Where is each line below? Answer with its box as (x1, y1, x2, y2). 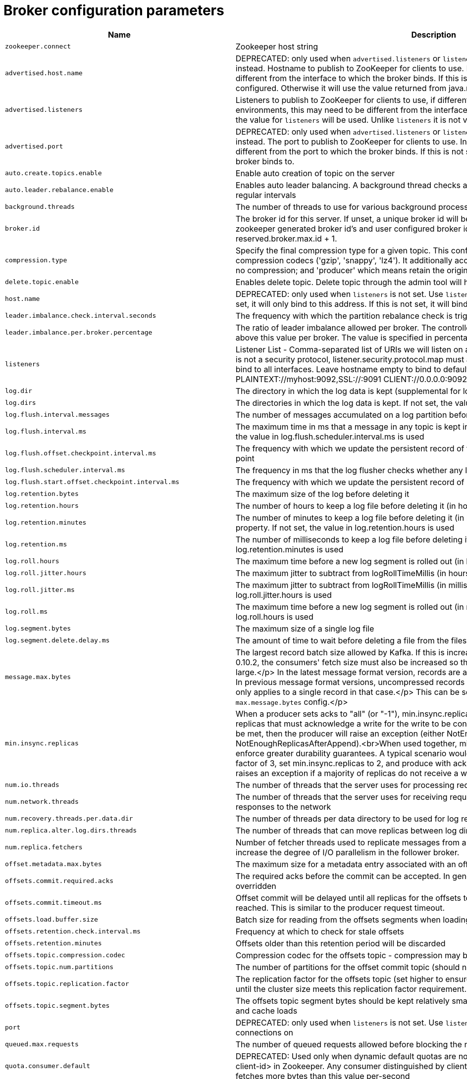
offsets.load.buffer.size (5, 916, 98, 924)
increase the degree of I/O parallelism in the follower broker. (235, 847, 460, 857)
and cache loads (235, 1005, 298, 1016)
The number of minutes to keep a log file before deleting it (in (235, 512, 465, 523)
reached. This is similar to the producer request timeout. (235, 902, 445, 913)
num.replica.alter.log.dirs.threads (5, 827, 137, 834)
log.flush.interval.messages (5, 411, 110, 419)
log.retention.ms (5, 540, 67, 548)
